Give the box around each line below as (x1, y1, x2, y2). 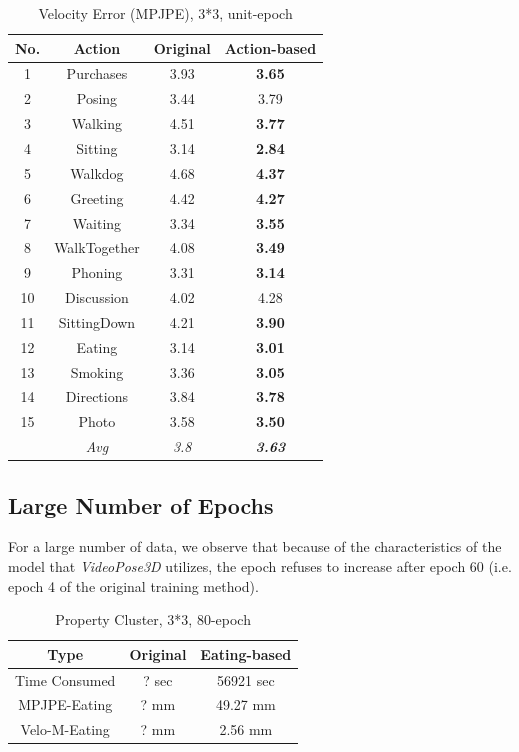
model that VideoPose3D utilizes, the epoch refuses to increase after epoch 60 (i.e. (8, 555, 512, 576)
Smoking (70, 361, 124, 382)
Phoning (71, 262, 123, 283)
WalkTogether (54, 237, 140, 258)
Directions (65, 386, 129, 407)
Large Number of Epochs (8, 489, 274, 520)
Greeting (70, 187, 124, 208)
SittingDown (58, 311, 136, 332)
